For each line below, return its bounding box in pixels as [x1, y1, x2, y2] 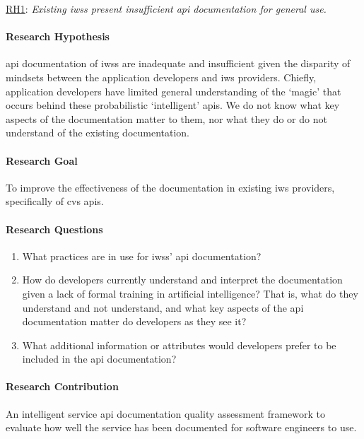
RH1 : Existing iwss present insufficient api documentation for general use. [6, 1, 327, 16]
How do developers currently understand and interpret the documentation [22, 272, 343, 287]
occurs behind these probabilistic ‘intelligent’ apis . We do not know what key [6, 98, 340, 112]
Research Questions [6, 221, 103, 236]
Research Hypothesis [6, 29, 110, 44]
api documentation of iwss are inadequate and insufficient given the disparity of [6, 56, 351, 71]
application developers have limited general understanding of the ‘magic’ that [6, 83, 341, 98]
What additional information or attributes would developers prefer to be [22, 337, 336, 352]
